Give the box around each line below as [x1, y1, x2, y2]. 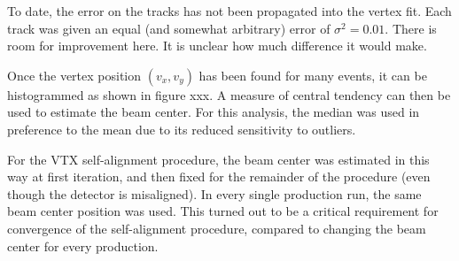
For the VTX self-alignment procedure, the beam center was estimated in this [7, 150, 430, 168]
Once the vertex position [7, 65, 142, 84]
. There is [385, 19, 437, 37]
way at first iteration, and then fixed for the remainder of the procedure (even [7, 167, 431, 186]
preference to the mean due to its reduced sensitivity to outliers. [7, 119, 356, 138]
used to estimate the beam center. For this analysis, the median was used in [7, 103, 420, 121]
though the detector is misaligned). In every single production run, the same [7, 184, 422, 203]
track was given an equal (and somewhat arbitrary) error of [7, 19, 331, 37]
